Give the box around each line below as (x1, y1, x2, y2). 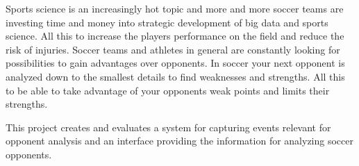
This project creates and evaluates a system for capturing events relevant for (6, 119, 331, 134)
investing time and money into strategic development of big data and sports (6, 15, 328, 29)
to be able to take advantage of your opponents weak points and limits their (6, 83, 330, 97)
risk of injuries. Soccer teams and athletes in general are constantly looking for (6, 42, 340, 56)
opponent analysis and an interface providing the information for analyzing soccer (6, 133, 353, 148)
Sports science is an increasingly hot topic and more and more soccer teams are (6, 1, 344, 15)
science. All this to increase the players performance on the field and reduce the (6, 28, 344, 43)
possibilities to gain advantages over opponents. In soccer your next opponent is (6, 56, 345, 70)
